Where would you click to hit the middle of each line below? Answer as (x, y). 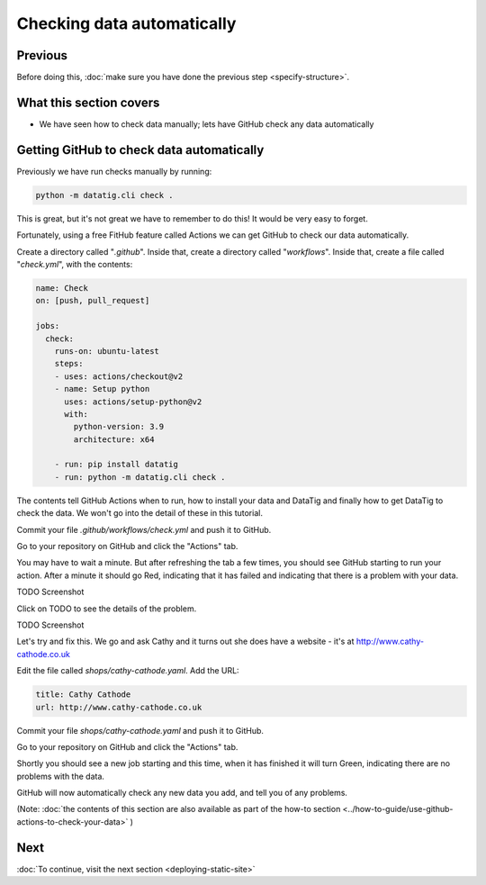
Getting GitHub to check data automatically (140, 150)
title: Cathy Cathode (83, 695)
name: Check (62, 288)
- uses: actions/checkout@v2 (119, 376)
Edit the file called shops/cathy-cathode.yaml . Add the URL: (128, 671)
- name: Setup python (102, 389)
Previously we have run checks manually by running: (114, 171)
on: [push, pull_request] (93, 301)
